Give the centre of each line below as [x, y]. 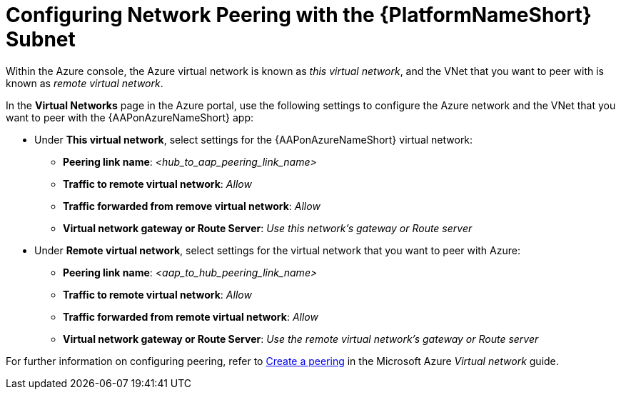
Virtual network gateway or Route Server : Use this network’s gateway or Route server [268, 228]
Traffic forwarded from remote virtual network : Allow [191, 316]
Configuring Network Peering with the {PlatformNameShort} [299, 15]
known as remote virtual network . [85, 83]
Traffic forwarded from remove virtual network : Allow [192, 206]
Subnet [41, 39]
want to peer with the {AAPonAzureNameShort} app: [130, 117]
